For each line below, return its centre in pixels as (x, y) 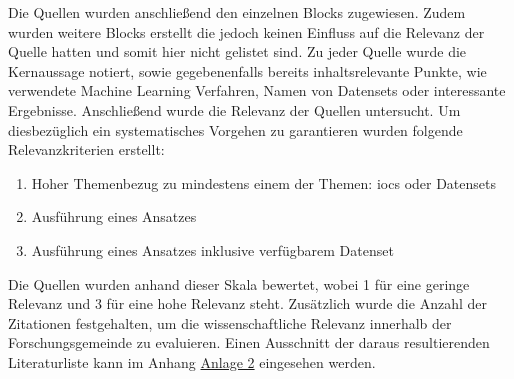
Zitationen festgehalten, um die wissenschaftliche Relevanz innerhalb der (230, 322)
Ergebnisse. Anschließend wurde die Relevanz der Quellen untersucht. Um (234, 109)
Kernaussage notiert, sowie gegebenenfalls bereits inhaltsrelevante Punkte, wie (247, 70)
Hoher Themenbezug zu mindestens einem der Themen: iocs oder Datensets (264, 182)
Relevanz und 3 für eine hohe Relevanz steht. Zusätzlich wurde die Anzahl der (247, 303)
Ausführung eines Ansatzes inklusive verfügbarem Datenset (212, 249)
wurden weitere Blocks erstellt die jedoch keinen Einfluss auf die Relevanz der (246, 31)
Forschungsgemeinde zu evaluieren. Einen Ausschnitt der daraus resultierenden (249, 342)
